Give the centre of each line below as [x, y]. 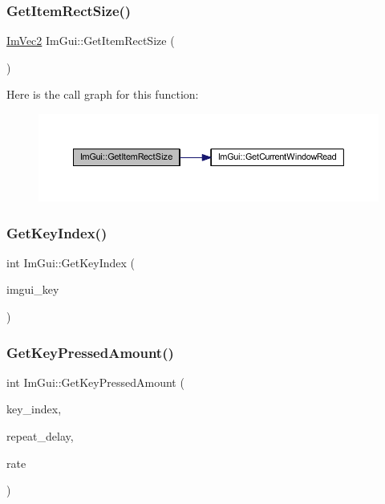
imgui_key [33, 289]
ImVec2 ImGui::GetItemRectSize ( [91, 41]
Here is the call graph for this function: [103, 94]
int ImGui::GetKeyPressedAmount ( [95, 382]
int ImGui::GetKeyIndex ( [71, 262]
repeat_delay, [40, 435]
